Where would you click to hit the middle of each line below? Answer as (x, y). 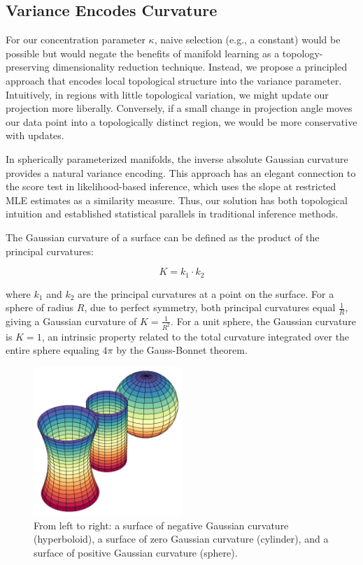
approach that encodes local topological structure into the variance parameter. (174, 80)
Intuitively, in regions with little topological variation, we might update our (167, 94)
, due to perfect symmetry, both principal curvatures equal (210, 307)
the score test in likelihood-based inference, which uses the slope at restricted (171, 186)
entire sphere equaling (52, 350)
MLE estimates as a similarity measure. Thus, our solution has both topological (177, 200)
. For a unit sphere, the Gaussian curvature (263, 321)
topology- (302, 53)
